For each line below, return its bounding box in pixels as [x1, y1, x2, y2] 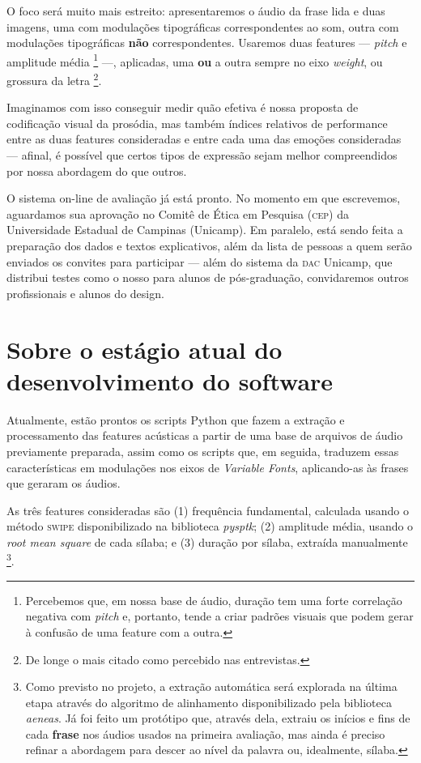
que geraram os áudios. [6, 475, 121, 492]
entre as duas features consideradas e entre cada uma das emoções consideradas [6, 130, 402, 147]
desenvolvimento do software [6, 364, 334, 397]
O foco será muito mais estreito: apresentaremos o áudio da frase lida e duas [6, 2, 385, 19]
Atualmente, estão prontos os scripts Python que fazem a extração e [6, 411, 345, 428]
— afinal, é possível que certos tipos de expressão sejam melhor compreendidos [6, 147, 398, 164]
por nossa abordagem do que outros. [6, 162, 187, 179]
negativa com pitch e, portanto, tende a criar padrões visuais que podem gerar [25, 607, 414, 624]
